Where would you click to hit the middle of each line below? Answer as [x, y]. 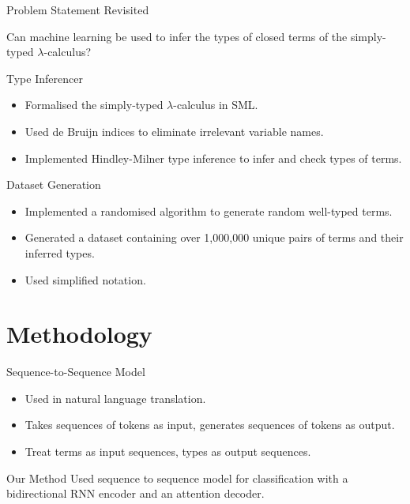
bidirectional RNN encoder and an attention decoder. [135, 493]
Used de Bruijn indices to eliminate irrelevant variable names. [174, 131]
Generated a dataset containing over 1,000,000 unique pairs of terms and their [214, 237]
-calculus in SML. [216, 105]
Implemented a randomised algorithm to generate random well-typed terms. [209, 211]
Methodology [79, 334]
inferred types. [60, 252]
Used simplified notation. [85, 279]
